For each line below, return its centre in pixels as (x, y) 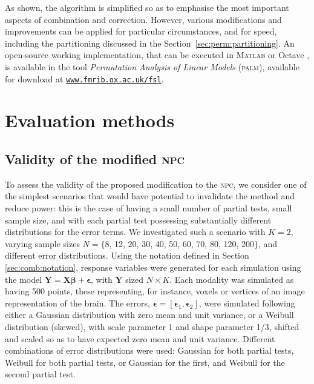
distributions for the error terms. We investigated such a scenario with (135, 232)
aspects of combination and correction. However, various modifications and (143, 19)
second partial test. (40, 374)
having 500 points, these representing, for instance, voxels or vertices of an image (155, 291)
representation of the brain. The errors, (77, 303)
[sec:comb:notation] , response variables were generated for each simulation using (153, 267)
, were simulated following (247, 303)
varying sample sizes (42, 243)
